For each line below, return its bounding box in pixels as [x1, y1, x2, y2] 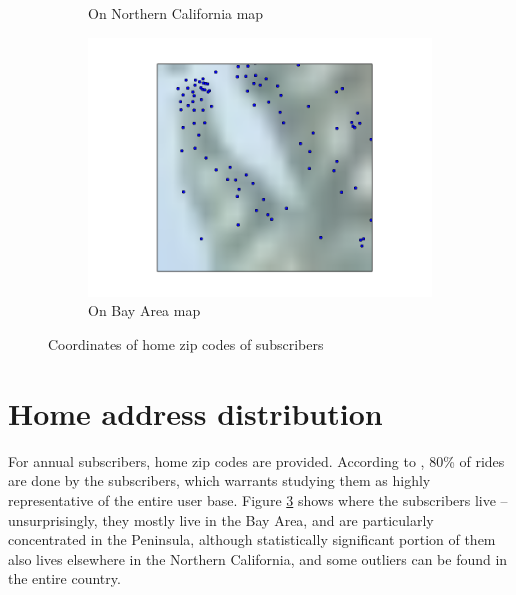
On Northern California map [88, 3, 264, 23]
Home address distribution [8, 392, 383, 433]
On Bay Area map [88, 300, 201, 321]
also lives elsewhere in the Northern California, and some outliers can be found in [8, 548, 508, 569]
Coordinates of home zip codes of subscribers [48, 334, 324, 355]
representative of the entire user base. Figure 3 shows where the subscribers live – [8, 489, 508, 510]
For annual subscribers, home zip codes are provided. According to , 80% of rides [8, 450, 505, 471]
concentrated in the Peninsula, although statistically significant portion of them [8, 529, 496, 550]
